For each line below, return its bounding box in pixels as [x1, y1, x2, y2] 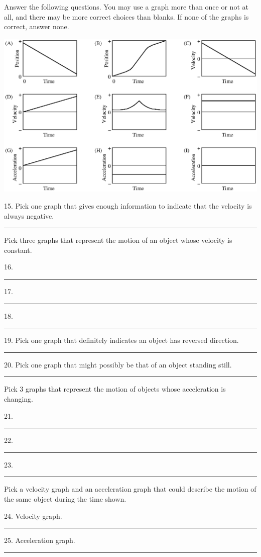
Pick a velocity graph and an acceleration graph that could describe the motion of [4, 484, 256, 494]
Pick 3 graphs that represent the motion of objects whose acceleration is [4, 384, 226, 394]
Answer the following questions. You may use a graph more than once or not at [4, 2, 248, 12]
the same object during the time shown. [4, 493, 126, 504]
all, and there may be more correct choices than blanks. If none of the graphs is [4, 11, 249, 22]
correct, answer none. [4, 21, 69, 32]
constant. [4, 244, 32, 255]
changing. [4, 393, 33, 404]
